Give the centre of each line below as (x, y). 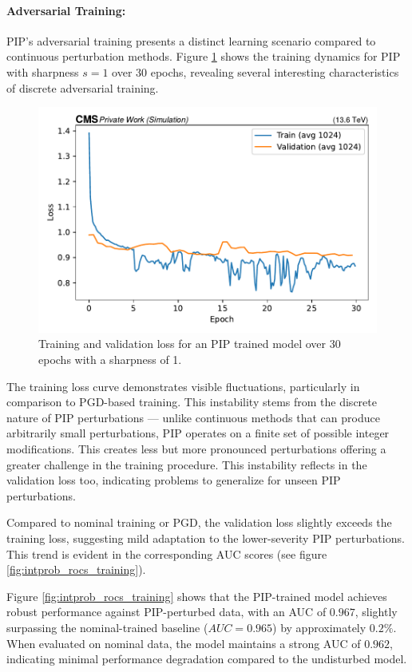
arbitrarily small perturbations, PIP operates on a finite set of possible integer (198, 433)
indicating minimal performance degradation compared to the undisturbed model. (207, 659)
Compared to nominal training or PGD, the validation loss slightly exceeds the (199, 522)
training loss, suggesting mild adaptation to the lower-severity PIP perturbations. (206, 538)
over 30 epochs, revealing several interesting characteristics (256, 71)
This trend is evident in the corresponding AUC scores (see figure (167, 553)
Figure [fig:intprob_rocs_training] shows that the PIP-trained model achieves (197, 596)
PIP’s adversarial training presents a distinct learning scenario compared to (191, 40)
